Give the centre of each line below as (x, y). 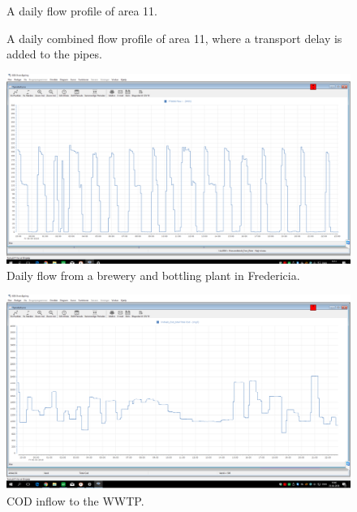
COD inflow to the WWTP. (75, 500)
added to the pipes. (54, 54)
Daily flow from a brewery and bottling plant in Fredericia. (153, 275)
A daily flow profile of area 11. (82, 11)
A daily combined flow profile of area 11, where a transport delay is (174, 38)
